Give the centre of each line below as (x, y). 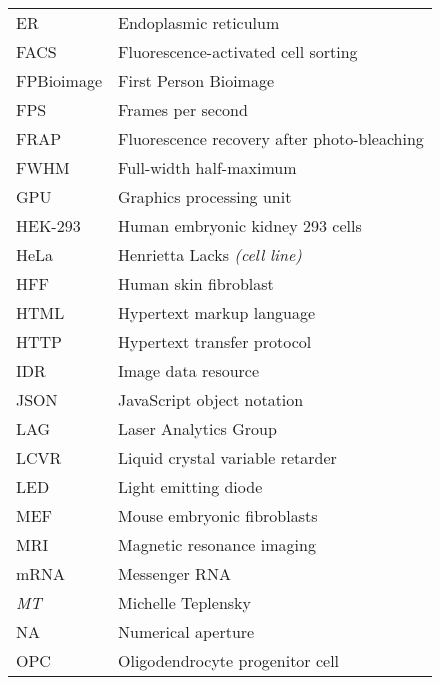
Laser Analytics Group (197, 428)
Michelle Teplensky (184, 602)
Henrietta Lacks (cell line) (210, 254)
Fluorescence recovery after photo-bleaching (271, 138)
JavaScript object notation (211, 399)
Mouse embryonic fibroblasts (218, 515)
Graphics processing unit (205, 196)
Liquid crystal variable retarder (227, 457)
